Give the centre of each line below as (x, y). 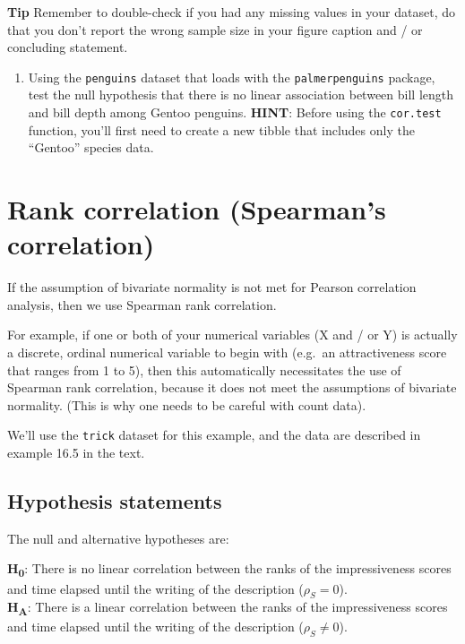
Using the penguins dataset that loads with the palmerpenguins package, (232, 77)
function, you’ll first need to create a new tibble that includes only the (221, 129)
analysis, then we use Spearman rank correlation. (142, 304)
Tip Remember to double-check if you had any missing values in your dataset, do (232, 12)
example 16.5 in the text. (76, 452)
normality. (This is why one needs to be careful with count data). (187, 404)
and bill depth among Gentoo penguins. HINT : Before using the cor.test (235, 112)
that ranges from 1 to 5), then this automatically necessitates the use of (204, 369)
